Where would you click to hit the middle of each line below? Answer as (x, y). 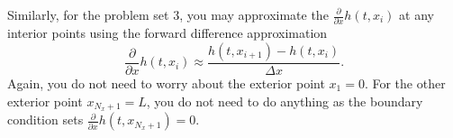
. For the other (405, 83)
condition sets (45, 120)
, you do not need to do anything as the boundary (285, 101)
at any (417, 14)
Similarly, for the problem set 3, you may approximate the (168, 14)
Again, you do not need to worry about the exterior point (166, 83)
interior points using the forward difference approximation (168, 33)
